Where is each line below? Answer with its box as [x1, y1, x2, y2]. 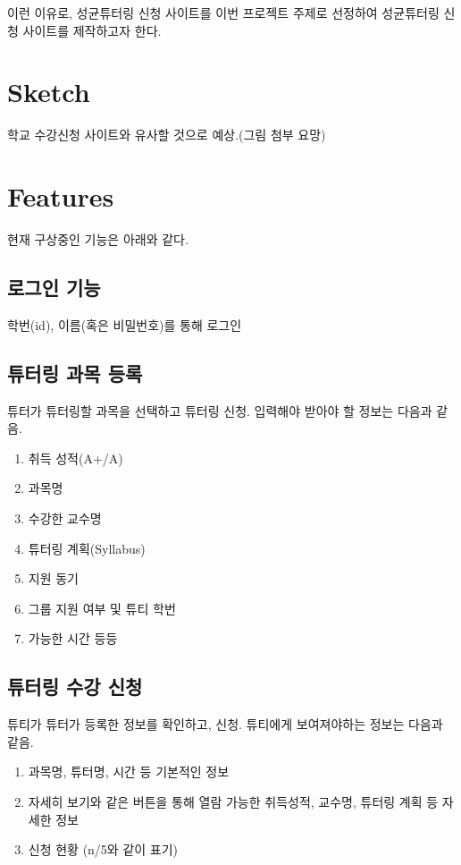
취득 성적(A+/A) [28, 448, 123, 467]
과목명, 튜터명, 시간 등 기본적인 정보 [28, 762, 230, 781]
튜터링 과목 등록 [7, 359, 143, 386]
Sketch [7, 73, 90, 110]
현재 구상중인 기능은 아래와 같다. [7, 230, 189, 249]
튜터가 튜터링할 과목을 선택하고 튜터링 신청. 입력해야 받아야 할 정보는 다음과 [7, 401, 432, 420]
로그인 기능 [7, 274, 101, 301]
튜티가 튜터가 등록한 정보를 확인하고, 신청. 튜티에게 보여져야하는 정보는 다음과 [7, 715, 443, 734]
